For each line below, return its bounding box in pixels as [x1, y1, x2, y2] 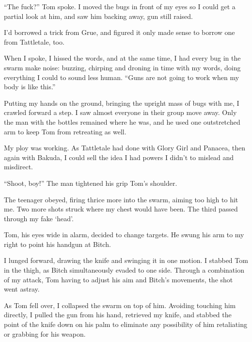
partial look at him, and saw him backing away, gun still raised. [4, 11, 193, 21]
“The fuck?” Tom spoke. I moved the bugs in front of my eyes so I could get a [4, 1, 236, 11]
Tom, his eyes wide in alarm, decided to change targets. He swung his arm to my [4, 229, 244, 240]
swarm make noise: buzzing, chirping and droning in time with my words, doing [4, 62, 241, 72]
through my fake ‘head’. [4, 213, 74, 223]
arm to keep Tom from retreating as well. [4, 126, 126, 136]
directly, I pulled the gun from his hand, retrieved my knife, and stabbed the [4, 309, 232, 320]
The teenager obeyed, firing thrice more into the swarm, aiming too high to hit [4, 194, 238, 204]
